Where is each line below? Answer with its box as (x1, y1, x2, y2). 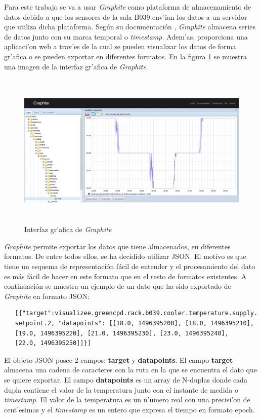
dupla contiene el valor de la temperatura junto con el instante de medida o (4, 384, 238, 395)
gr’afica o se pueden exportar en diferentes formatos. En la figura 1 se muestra (4, 51, 247, 61)
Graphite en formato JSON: (4, 290, 90, 301)
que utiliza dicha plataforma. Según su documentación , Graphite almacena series (4, 21, 255, 32)
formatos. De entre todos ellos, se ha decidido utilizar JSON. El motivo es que (4, 251, 246, 261)
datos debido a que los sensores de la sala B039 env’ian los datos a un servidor (4, 11, 247, 22)
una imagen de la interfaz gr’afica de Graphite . (4, 61, 148, 71)
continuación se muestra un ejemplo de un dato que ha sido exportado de (4, 281, 231, 291)
